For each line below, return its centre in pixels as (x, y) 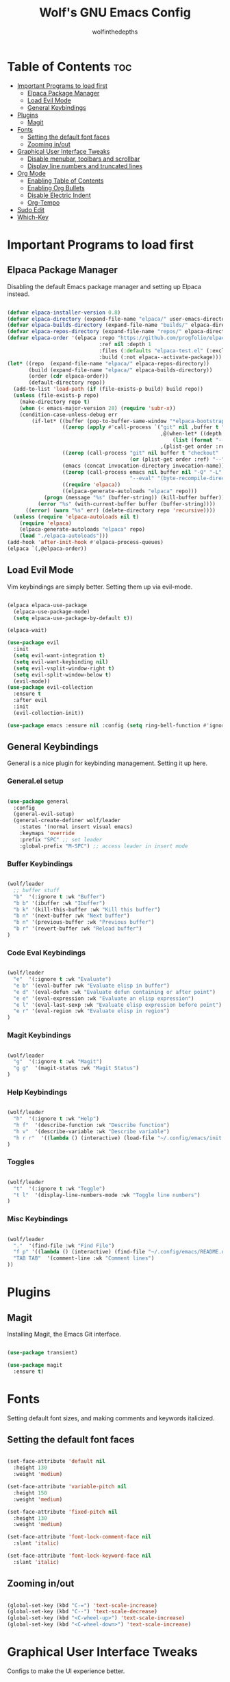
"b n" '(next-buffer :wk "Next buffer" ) (72, 916)
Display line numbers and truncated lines (85, 166)
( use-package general (38, 802)
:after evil (30, 701)
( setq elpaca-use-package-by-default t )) (73, 618)
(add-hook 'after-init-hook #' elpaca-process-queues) (86, 543)
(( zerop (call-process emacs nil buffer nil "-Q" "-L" (142, 472)
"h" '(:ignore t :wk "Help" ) (56, 1119)
